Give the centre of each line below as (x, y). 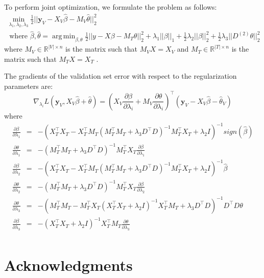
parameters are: (29, 86)
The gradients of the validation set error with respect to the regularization (121, 76)
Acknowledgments (68, 264)
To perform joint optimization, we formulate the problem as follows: (111, 7)
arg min (64, 37)
